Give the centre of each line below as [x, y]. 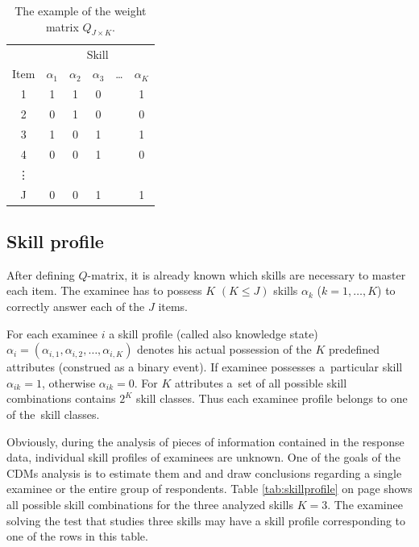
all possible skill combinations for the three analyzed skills [150, 504]
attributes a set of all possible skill [261, 382]
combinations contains [61, 398]
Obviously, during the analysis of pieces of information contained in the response [205, 441]
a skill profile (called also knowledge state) [214, 333]
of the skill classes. [53, 414]
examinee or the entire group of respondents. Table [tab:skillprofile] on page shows [209, 489]
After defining [41, 274]
